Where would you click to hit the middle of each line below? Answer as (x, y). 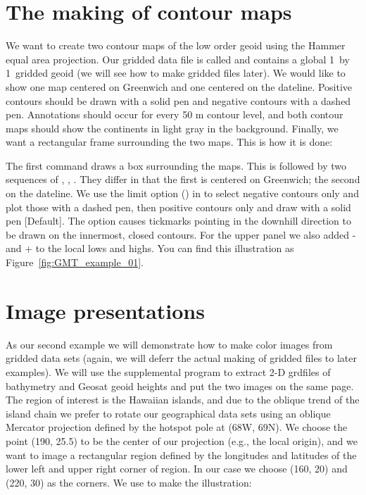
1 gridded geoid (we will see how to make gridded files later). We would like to (176, 73)
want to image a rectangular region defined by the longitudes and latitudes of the (181, 455)
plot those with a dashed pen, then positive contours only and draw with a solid (178, 207)
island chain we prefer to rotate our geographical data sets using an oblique (168, 413)
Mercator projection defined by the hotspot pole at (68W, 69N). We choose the (177, 427)
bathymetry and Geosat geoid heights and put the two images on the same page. (180, 386)
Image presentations (105, 310)
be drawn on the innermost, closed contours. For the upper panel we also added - (181, 234)
